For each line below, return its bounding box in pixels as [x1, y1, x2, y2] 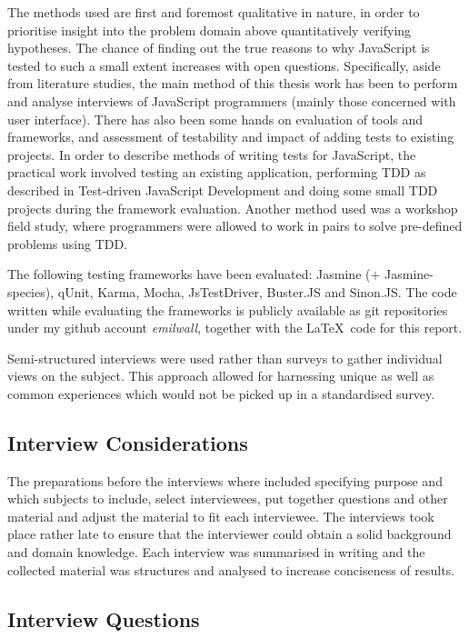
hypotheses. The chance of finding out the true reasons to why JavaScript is [7, 38, 430, 57]
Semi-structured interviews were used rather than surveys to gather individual [7, 348, 443, 367]
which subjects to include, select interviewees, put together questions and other [7, 489, 448, 508]
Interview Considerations [7, 428, 248, 456]
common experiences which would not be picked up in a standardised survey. [7, 384, 435, 403]
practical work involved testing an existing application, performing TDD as [7, 163, 426, 182]
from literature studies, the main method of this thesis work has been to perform [7, 74, 458, 93]
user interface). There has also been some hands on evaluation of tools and [7, 109, 424, 128]
